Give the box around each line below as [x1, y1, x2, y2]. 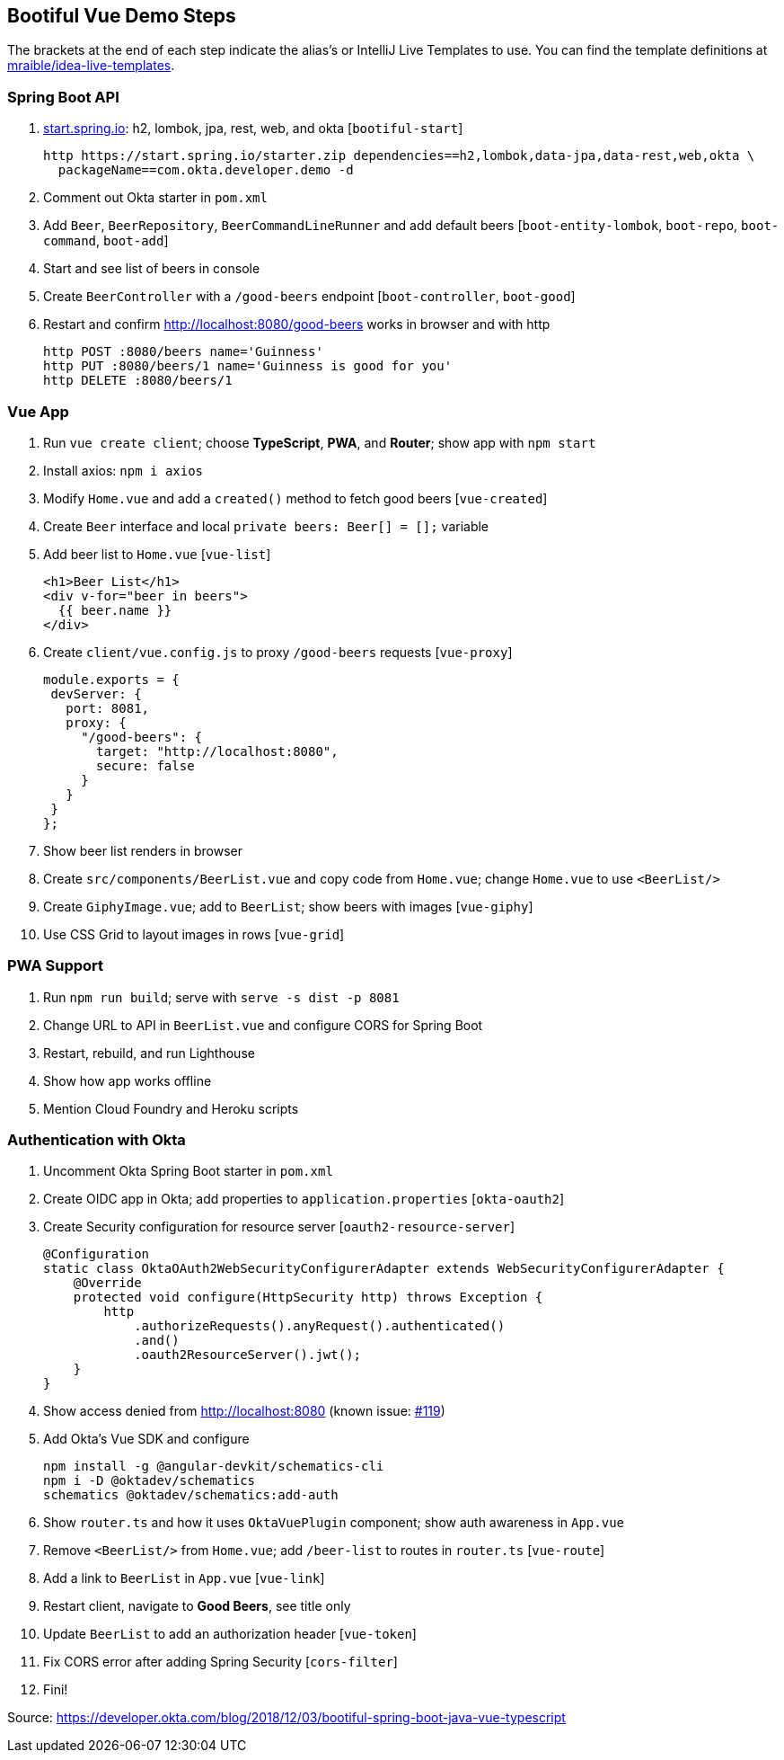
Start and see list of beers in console [43, 261, 260, 277]
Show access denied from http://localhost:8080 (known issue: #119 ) [43, 1403, 445, 1419]
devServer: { [50, 686, 142, 701]
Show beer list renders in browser [43, 842, 243, 858]
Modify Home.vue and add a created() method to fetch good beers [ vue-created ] [43, 490, 548, 506]
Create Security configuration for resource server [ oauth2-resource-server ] [43, 1219, 515, 1235]
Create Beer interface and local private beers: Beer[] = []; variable [43, 518, 489, 534]
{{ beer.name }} [57, 602, 172, 618]
